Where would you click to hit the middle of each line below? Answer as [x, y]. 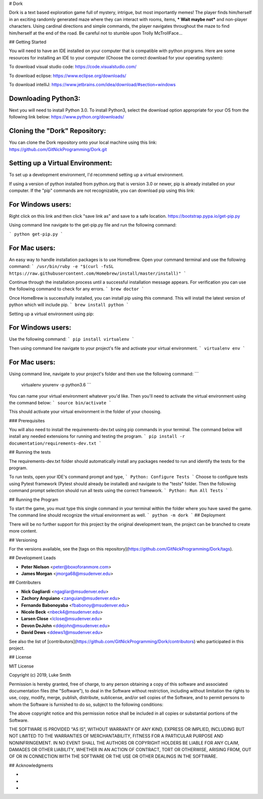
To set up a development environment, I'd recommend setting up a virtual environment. [96, 175]
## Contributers [25, 583]
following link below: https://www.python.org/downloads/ [66, 117]
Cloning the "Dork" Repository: [58, 131]
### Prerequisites [27, 420]
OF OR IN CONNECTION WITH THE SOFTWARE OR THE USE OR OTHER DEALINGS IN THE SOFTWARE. [113, 756]
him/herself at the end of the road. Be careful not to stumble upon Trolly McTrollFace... [96, 33]
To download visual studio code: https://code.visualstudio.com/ [73, 67]
